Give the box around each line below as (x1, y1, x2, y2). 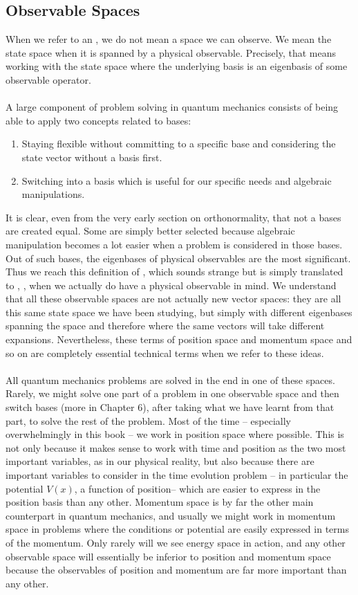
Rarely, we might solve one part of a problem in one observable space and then (6, 386, 339, 401)
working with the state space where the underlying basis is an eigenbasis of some (6, 59, 348, 73)
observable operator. (6, 72, 91, 86)
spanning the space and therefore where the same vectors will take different (6, 318, 325, 333)
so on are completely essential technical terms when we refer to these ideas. (6, 345, 324, 360)
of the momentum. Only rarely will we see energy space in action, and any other (6, 535, 346, 549)
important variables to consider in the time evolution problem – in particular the (6, 468, 348, 482)
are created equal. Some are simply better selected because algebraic (6, 223, 295, 238)
